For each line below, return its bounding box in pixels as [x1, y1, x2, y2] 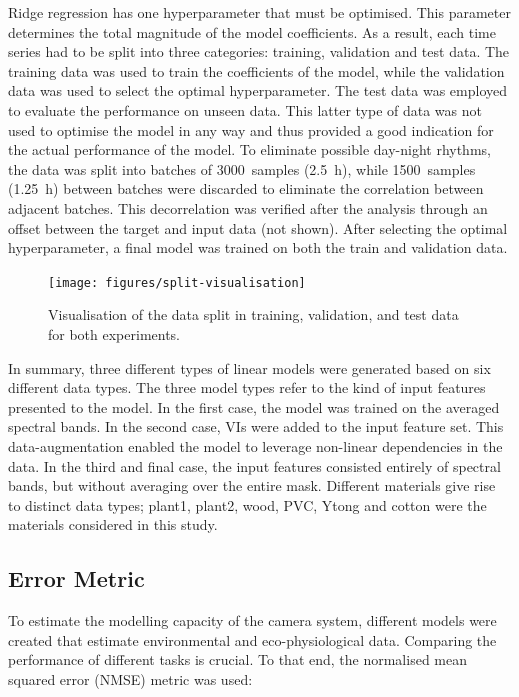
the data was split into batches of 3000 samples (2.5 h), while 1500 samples [8, 158, 476, 179]
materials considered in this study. [8, 514, 218, 535]
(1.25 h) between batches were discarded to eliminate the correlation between [8, 178, 484, 199]
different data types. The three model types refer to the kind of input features [8, 377, 486, 398]
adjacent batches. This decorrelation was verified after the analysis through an [8, 197, 488, 218]
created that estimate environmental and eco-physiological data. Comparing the [8, 629, 497, 650]
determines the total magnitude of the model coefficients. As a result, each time [8, 21, 496, 42]
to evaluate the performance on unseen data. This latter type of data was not [8, 99, 482, 120]
